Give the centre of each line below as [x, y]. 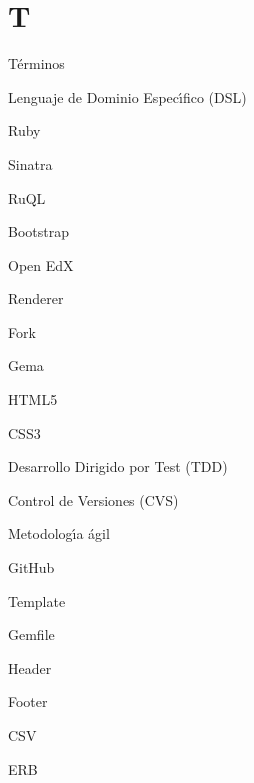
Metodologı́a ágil [59, 533]
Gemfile [31, 634]
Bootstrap [38, 231]
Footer [28, 701]
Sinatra [30, 163]
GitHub [31, 567]
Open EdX [41, 264]
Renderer [36, 298]
